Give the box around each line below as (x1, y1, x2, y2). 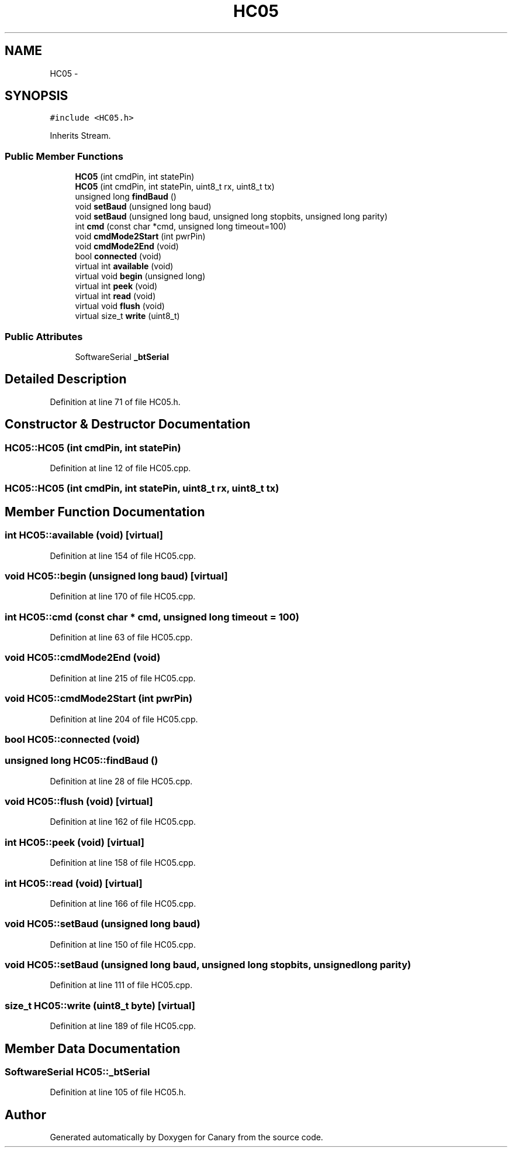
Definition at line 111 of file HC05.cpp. (50, 980, 193, 990)
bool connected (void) (75, 251, 162, 262)
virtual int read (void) (75, 291, 156, 301)
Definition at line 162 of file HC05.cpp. (50, 817, 196, 827)
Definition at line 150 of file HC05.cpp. (50, 939, 196, 949)
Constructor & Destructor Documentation (5, 417, 251, 432)
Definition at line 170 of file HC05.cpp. (50, 591, 196, 602)
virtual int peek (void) (75, 281, 158, 292)
